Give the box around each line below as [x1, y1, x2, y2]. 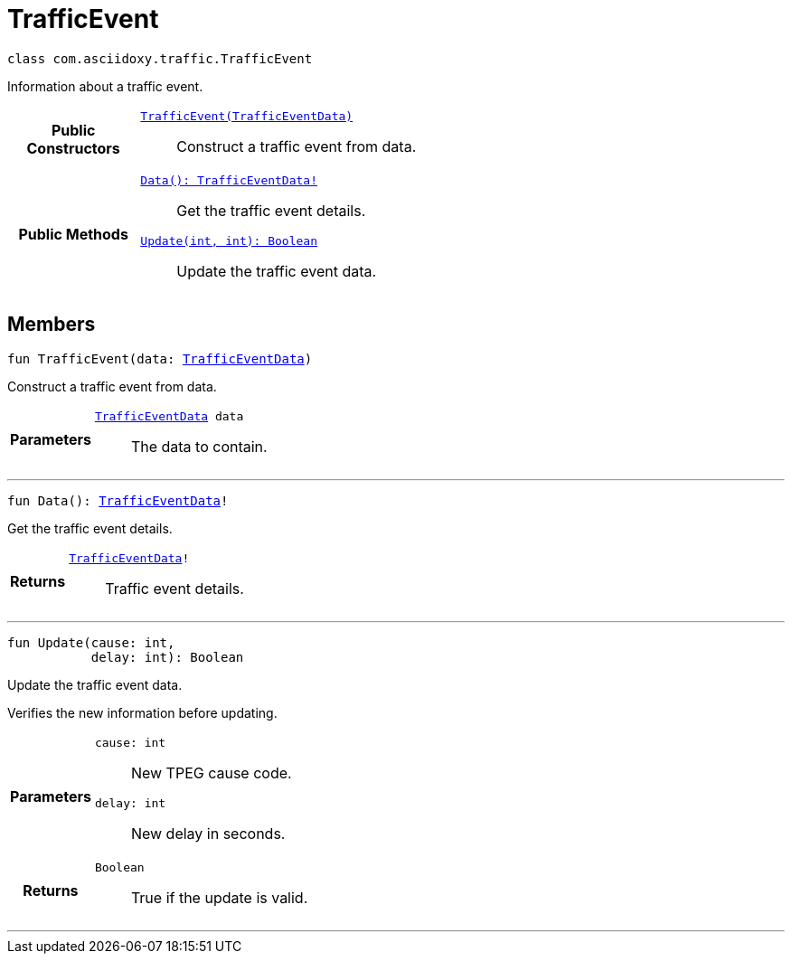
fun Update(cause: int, [7, 635, 175, 650]
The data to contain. [130, 437, 268, 456]
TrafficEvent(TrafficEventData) [140, 108, 354, 123]
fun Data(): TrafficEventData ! [7, 493, 229, 508]
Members [7, 313, 96, 336]
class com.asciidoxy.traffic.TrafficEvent [7, 51, 313, 66]
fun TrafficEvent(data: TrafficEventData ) [7, 351, 313, 366]
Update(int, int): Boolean [140, 233, 317, 248]
